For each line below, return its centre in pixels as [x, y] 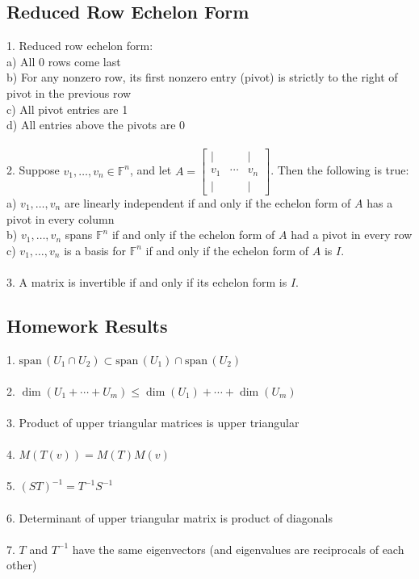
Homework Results [87, 325]
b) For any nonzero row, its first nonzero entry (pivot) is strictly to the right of [202, 77]
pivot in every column [61, 218]
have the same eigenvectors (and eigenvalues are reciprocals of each [238, 549]
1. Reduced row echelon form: [80, 46]
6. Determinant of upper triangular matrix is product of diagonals [170, 517]
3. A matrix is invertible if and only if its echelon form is [147, 281]
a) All [21, 61]
